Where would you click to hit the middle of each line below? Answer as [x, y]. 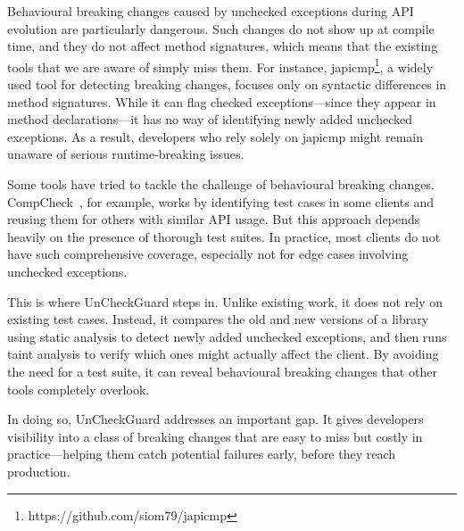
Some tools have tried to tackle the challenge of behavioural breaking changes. [221, 184]
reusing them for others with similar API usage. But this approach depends [214, 219]
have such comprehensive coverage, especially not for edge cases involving [208, 254]
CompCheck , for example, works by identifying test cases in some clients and [221, 201]
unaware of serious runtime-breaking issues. [126, 154]
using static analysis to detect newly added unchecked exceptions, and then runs [227, 336]
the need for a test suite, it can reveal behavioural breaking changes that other [222, 371]
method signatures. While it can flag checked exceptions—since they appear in [222, 101]
